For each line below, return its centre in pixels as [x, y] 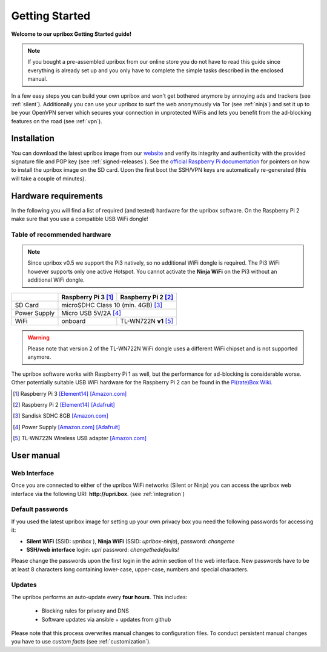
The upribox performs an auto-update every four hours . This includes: [99, 597]
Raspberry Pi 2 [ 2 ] [147, 297]
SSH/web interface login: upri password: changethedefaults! [103, 549]
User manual [36, 455]
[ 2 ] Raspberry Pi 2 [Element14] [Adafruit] [64, 404]
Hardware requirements [57, 196]
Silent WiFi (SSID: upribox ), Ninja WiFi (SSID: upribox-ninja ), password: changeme [130, 541]
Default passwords [40, 509]
